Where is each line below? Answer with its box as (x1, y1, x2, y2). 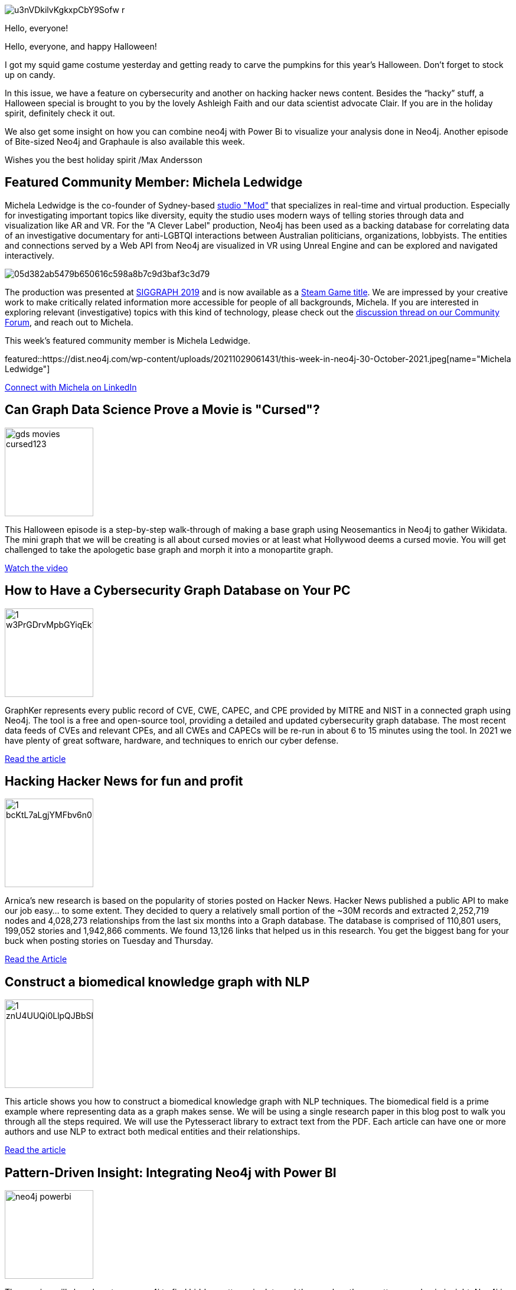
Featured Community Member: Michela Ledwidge (5, 175, 303, 190)
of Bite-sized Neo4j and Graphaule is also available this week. (5, 136, 245, 146)
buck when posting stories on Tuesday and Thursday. (5, 936, 214, 946)
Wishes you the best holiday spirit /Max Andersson (5, 155, 203, 165)
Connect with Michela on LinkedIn (5, 382, 137, 392)
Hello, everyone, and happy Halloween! (5, 41, 157, 51)
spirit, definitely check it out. (5, 108, 115, 118)
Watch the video (5, 562, 68, 573)
